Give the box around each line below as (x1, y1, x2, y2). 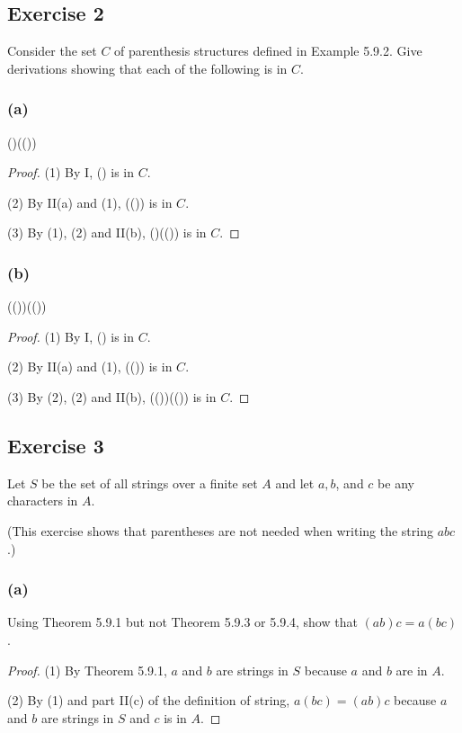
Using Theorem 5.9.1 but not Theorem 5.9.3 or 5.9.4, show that (7, 612, 358, 631)
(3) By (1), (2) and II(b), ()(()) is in (7, 223, 207, 242)
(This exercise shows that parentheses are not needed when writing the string (7, 521, 433, 540)
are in (395, 660, 428, 679)
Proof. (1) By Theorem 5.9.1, (7, 660, 167, 679)
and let (275, 473, 315, 492)
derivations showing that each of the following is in (7, 58, 288, 77)
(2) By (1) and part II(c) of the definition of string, (7, 691, 290, 710)
